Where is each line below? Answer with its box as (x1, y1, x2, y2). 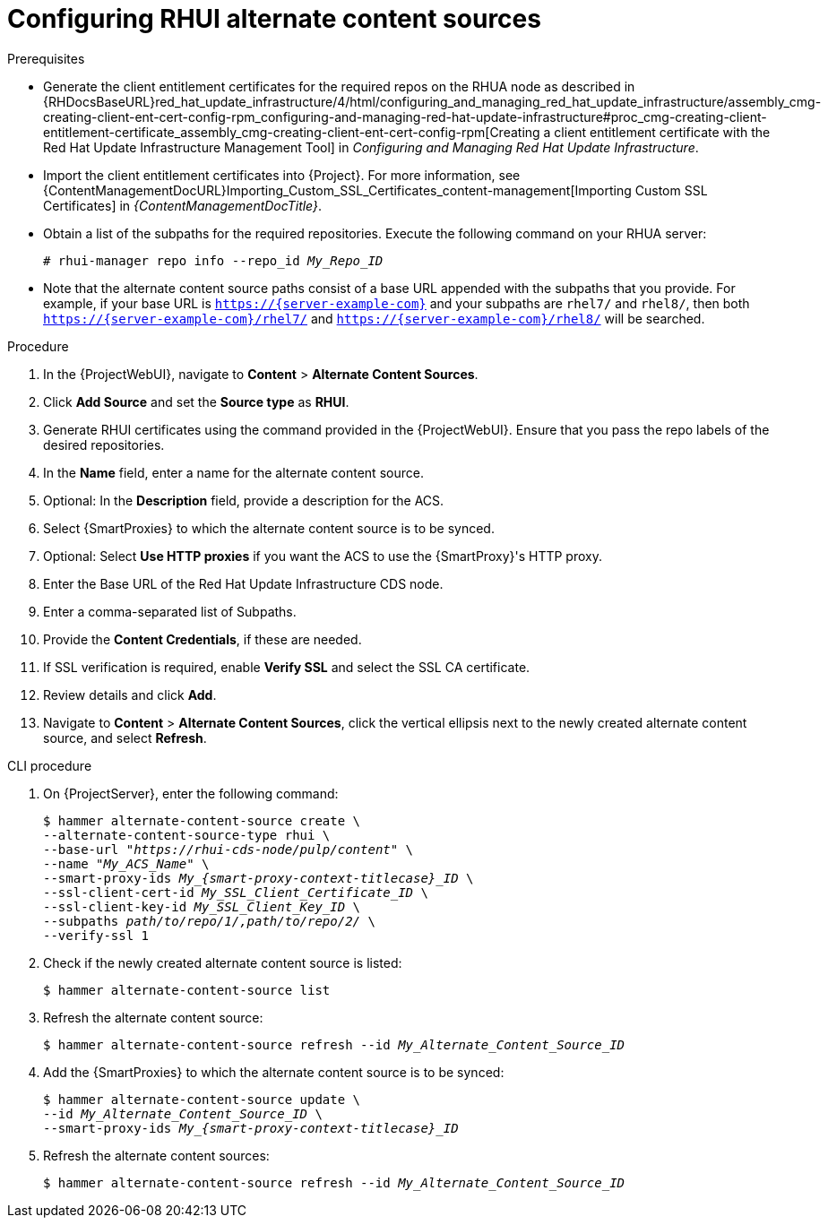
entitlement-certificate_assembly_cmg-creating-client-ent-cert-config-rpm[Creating (43, 124, 540, 140)
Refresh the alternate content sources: (43, 1147, 270, 1163)
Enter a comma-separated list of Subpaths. (43, 603, 297, 619)
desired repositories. (43, 436, 165, 453)
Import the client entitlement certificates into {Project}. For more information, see (43, 167, 521, 183)
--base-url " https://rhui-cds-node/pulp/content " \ (43, 841, 414, 857)
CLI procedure (7, 757, 92, 773)
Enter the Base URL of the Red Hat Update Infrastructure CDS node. (43, 575, 444, 591)
